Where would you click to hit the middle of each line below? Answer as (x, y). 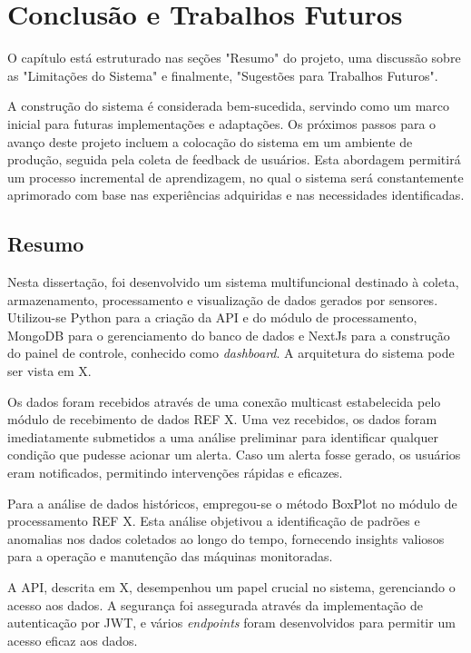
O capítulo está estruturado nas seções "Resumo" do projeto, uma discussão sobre (234, 58)
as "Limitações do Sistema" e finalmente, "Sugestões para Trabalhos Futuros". (223, 75)
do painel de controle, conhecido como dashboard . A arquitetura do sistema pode (231, 353)
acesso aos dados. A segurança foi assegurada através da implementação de (215, 604)
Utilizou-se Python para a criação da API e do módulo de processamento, (212, 317)
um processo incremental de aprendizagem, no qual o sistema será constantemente (235, 177)
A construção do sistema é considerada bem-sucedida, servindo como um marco (229, 106)
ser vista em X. (49, 371)
